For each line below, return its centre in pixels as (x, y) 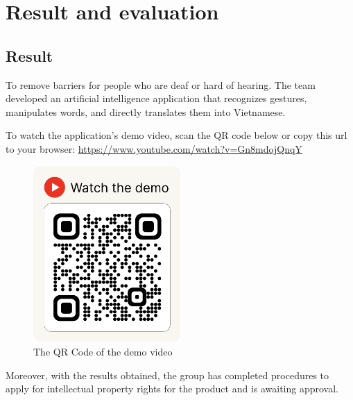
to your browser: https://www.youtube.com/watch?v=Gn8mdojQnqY (154, 148)
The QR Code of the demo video (103, 352)
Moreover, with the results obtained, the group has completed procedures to (167, 375)
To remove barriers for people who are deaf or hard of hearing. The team (161, 84)
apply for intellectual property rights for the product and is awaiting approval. (172, 389)
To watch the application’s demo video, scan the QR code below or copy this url (176, 135)
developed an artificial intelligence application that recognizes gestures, (156, 98)
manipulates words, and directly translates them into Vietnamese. (146, 111)
